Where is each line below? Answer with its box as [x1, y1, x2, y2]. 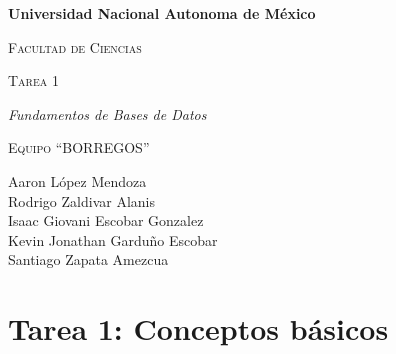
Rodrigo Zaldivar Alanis [8, 190, 155, 211]
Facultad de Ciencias [8, 36, 142, 57]
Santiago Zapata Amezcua [8, 249, 169, 270]
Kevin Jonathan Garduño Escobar [8, 229, 218, 250]
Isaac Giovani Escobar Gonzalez [8, 210, 204, 231]
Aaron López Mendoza [8, 170, 147, 191]
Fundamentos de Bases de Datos [8, 103, 207, 124]
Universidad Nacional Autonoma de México [8, 3, 316, 23]
